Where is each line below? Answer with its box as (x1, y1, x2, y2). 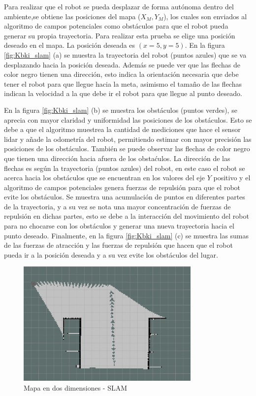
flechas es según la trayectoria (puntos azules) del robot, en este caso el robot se (4, 163, 245, 173)
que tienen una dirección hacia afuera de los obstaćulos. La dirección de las (4, 153, 230, 163)
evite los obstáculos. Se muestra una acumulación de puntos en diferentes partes (4, 192, 245, 202)
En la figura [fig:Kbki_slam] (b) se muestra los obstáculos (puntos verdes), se (4, 104, 237, 115)
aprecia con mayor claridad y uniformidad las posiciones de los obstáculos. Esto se (4, 114, 252, 125)
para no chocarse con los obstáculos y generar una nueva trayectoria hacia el (4, 221, 234, 231)
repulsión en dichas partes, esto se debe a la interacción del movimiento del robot (4, 211, 249, 221)
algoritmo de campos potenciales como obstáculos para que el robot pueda (4, 21, 228, 31)
